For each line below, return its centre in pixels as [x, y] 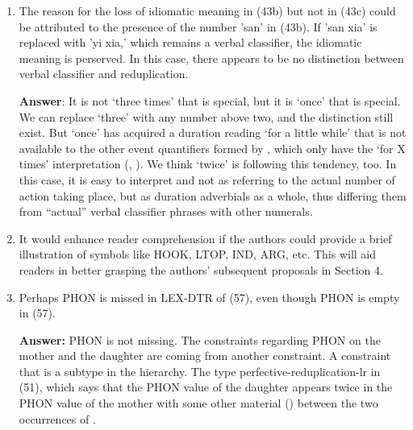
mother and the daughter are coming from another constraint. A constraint [205, 356]
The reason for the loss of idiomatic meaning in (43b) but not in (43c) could [207, 10]
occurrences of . [57, 418]
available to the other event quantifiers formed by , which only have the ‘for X [212, 148]
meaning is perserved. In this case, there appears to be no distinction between [211, 58]
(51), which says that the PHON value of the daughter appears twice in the [206, 387]
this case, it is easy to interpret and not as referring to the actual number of [207, 179]
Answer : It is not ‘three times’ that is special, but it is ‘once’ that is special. [210, 100]
